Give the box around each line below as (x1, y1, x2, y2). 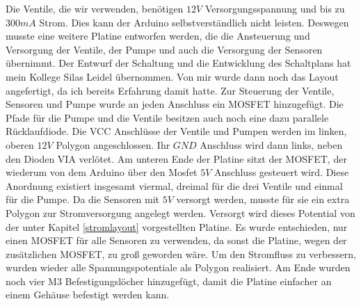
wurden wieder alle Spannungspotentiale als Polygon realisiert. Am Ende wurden (6, 260, 351, 275)
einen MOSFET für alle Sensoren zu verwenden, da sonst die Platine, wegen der (6, 233, 347, 248)
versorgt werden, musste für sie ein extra (176, 192, 350, 207)
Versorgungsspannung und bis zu (204, 1, 345, 15)
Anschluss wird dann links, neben (200, 137, 343, 152)
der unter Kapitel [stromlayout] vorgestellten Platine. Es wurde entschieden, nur (6, 219, 348, 234)
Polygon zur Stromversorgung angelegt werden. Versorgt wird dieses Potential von (6, 205, 355, 220)
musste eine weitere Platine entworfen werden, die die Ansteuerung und (6, 29, 310, 43)
